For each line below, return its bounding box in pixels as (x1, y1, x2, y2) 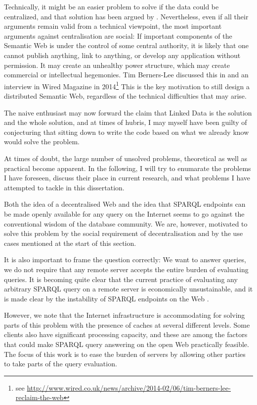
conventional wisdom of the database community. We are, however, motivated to (4, 218, 248, 229)
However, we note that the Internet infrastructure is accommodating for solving (4, 310, 245, 320)
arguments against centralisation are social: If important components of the (4, 30, 232, 41)
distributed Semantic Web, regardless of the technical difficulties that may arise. (4, 91, 247, 101)
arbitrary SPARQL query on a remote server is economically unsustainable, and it (4, 284, 253, 294)
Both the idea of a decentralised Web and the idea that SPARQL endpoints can (4, 199, 246, 209)
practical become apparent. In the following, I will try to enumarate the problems (4, 163, 251, 173)
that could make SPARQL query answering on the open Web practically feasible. (4, 339, 249, 349)
